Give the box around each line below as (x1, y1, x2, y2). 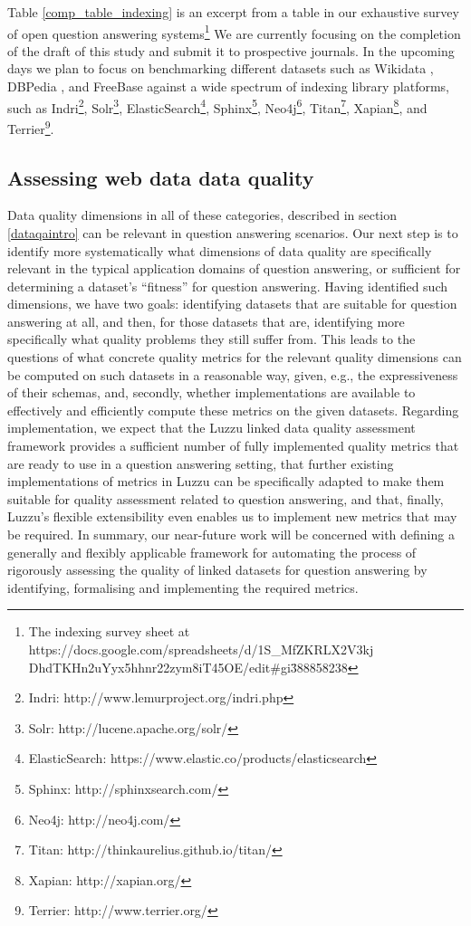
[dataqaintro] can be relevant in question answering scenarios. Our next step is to (7, 223, 458, 242)
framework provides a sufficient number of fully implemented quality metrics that (7, 436, 459, 455)
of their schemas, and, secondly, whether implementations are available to (7, 383, 416, 402)
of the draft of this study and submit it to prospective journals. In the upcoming (7, 41, 455, 60)
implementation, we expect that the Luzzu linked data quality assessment (7, 418, 416, 437)
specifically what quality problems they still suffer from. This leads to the (7, 329, 416, 348)
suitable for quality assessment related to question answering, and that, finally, (7, 489, 444, 508)
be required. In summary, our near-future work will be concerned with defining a (7, 525, 455, 544)
